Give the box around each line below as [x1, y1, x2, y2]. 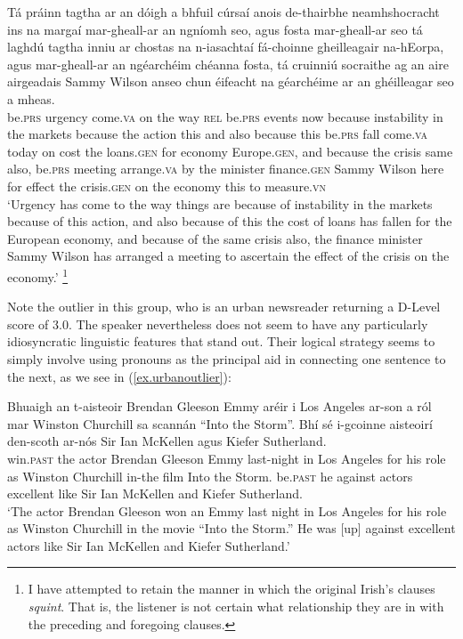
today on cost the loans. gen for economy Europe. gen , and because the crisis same [7, 142, 453, 160]
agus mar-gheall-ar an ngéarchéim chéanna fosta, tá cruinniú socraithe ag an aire [7, 54, 449, 73]
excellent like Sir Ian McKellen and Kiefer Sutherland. [7, 484, 303, 503]
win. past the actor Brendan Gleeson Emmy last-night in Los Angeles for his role [7, 449, 446, 467]
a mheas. [7, 89, 55, 108]
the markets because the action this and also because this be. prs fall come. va [7, 125, 427, 143]
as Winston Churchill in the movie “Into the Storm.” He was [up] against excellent [7, 519, 456, 538]
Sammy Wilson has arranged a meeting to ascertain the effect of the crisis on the [7, 247, 450, 265]
